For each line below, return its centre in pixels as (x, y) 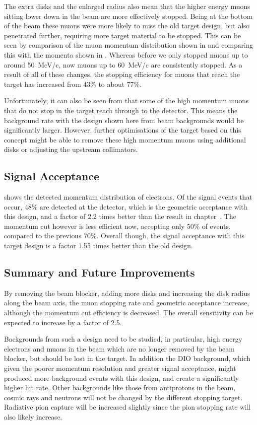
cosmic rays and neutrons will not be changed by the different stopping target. (123, 397)
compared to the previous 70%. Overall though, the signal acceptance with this (124, 236)
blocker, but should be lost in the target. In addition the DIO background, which (127, 358)
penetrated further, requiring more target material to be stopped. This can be (123, 35)
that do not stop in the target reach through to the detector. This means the (121, 110)
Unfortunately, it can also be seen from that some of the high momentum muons (127, 101)
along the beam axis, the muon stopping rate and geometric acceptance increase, (127, 303)
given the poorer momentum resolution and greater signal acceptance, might (120, 368)
